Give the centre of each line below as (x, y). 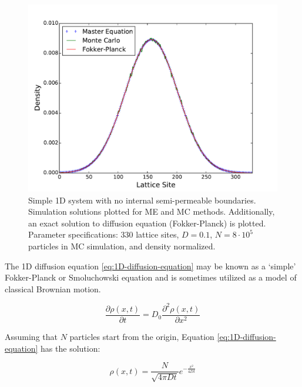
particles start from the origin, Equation (142, 336)
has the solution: (71, 348)
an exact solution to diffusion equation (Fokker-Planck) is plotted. (147, 223)
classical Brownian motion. (53, 288)
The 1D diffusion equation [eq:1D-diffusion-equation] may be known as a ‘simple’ (150, 266)
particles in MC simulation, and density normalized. (122, 246)
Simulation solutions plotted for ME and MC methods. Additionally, (152, 211)
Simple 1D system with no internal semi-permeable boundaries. (142, 200)
